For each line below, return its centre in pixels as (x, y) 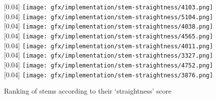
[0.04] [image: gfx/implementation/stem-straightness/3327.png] (108, 55)
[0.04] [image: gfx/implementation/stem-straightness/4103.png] (108, 6)
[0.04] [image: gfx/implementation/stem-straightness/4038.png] (108, 26)
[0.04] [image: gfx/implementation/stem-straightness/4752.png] (108, 64)
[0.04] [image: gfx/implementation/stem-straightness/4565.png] (108, 35)
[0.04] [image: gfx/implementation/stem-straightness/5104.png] (108, 16)
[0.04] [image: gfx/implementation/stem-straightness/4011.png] (108, 45)
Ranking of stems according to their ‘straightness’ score (88, 91)
